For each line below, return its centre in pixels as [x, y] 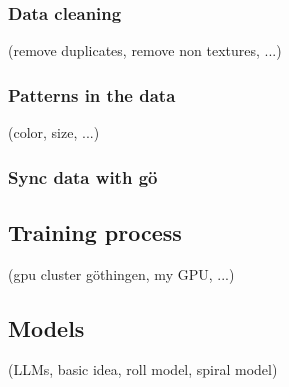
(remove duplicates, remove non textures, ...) [145, 50]
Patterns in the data [92, 94]
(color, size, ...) [54, 132]
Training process [95, 231]
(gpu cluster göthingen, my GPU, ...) [121, 273]
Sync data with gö [83, 176]
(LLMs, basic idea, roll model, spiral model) [143, 369]
